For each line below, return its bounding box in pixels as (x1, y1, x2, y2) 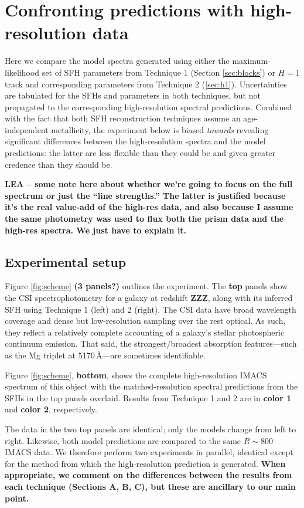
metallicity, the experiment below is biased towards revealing (51, 123, 269, 136)
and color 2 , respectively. (5, 403, 97, 415)
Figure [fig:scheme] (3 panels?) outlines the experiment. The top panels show (5, 280, 288, 292)
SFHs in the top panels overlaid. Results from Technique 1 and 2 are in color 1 (5, 391, 292, 404)
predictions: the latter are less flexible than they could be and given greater (5, 147, 276, 159)
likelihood (5, 66, 40, 78)
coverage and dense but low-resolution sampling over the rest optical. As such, (5, 314, 286, 327)
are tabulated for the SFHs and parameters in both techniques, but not (5, 89, 261, 101)
